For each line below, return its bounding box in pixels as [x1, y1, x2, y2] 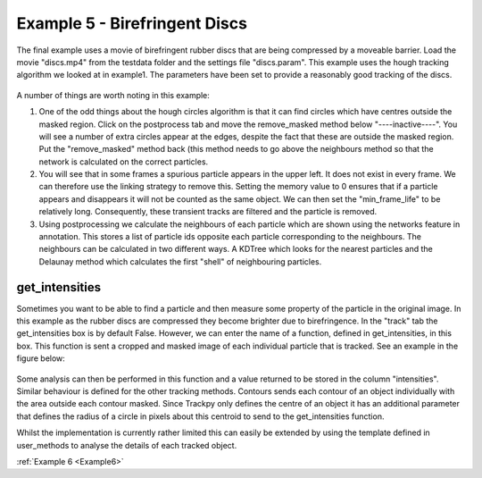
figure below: [16, 353, 66, 364]
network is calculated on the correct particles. [38, 156, 209, 167]
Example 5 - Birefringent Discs [16, 13, 247, 33]
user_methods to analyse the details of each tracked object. [16, 440, 237, 450]
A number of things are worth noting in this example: [16, 89, 210, 100]
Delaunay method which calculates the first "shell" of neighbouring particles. [38, 256, 322, 267]
